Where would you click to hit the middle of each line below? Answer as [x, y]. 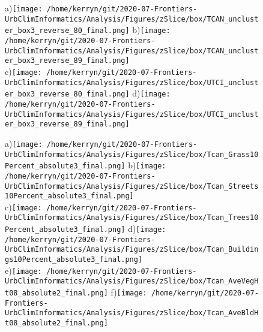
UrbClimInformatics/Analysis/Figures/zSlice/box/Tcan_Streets [132, 186]
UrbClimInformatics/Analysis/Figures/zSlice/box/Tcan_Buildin [132, 250]
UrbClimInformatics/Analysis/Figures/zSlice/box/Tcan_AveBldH [132, 313]
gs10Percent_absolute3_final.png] [74, 260]
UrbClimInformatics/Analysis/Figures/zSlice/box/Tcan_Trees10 [132, 218]
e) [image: [23, 270]
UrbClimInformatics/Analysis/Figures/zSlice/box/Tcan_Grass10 [132, 154]
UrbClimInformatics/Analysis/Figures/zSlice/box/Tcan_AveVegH [132, 281]
